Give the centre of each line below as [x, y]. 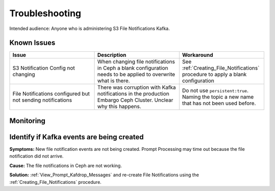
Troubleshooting [45, 13]
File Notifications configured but [51, 94]
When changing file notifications [136, 62]
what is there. [114, 81]
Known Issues [32, 43]
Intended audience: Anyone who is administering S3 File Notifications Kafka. [90, 28]
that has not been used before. [219, 103]
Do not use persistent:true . [215, 90]
